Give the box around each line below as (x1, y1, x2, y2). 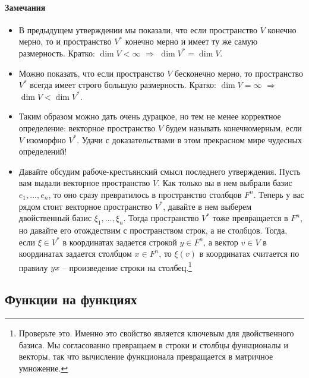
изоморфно (26, 133, 66, 146)
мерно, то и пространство (18, 35, 112, 48)
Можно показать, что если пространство (18, 67, 165, 79)
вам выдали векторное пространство (18, 177, 150, 189)
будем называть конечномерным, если (165, 121, 302, 134)
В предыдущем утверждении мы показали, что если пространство (18, 23, 258, 36)
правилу (18, 261, 48, 273)
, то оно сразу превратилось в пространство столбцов (48, 188, 242, 200)
